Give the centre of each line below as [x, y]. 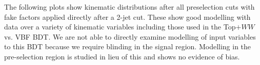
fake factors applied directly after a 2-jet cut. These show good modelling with [127, 17]
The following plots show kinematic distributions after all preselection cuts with [129, 7]
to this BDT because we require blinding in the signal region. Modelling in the [128, 46]
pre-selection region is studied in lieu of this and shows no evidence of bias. [122, 56]
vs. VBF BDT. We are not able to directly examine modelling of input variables [130, 36]
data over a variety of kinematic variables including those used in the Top [120, 27]
